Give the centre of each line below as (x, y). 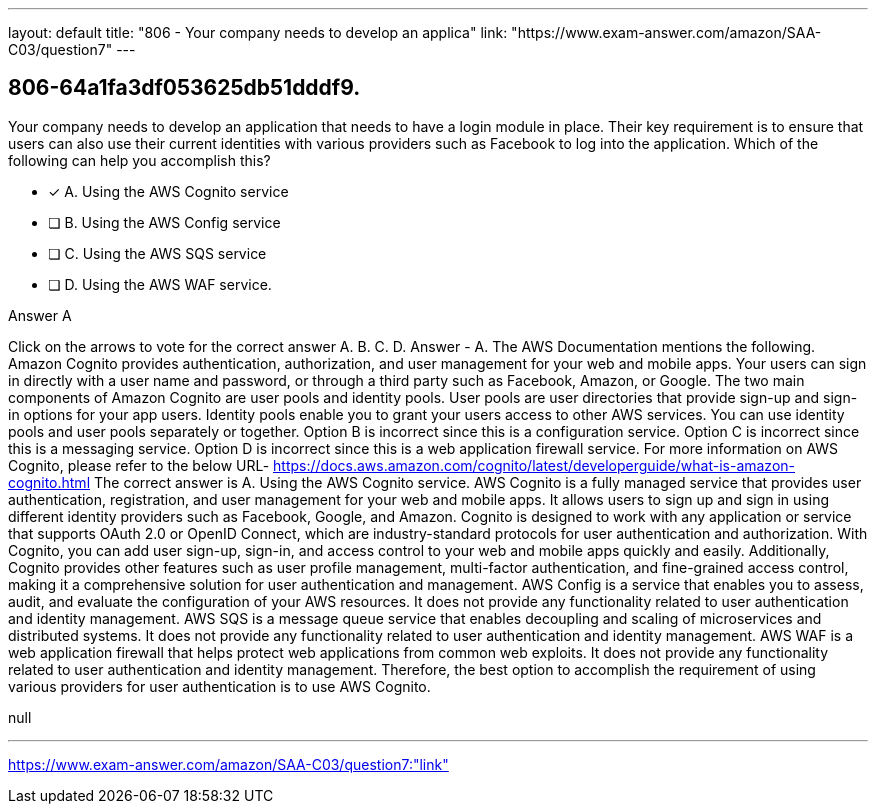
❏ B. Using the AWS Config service (164, 222)
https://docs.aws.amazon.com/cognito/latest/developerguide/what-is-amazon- (534, 465)
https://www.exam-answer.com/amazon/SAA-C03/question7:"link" (228, 764)
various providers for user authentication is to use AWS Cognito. (219, 686)
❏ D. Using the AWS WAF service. (160, 284)
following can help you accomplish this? (139, 160)
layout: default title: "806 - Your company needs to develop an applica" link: (258, 32)
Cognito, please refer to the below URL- (139, 465)
